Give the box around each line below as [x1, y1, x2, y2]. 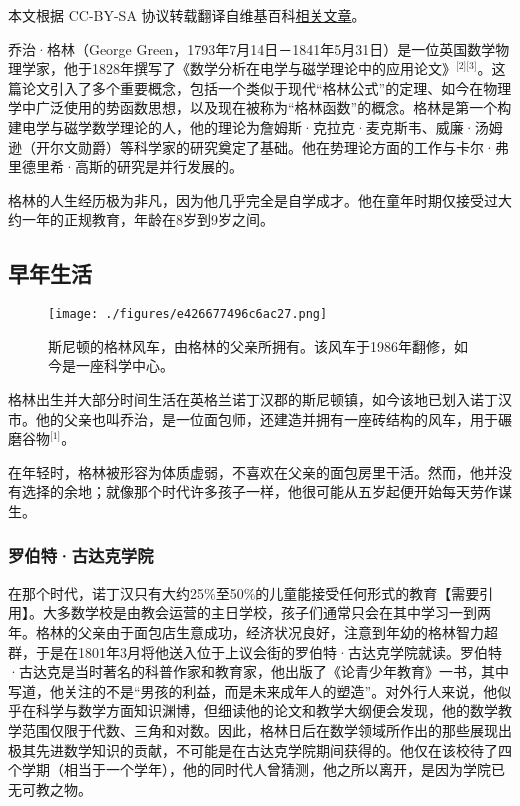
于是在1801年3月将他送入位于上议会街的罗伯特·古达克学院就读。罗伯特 [35, 641, 502, 662]
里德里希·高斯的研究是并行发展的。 [8, 156, 243, 177]
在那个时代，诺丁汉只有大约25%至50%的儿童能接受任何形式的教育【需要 [8, 582, 480, 603]
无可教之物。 [8, 778, 92, 799]
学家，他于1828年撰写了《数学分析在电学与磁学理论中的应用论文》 [21, 58, 456, 79]
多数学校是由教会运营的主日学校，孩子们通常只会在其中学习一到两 [56, 602, 491, 623]
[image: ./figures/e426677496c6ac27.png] [48, 307, 328, 322]
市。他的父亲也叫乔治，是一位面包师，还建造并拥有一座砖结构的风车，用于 [8, 408, 498, 429]
